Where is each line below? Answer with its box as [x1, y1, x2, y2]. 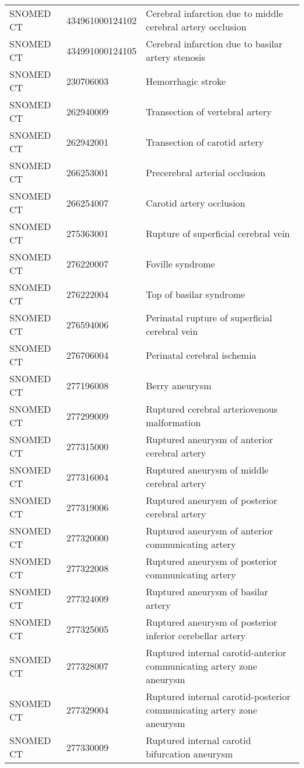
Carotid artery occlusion [146, 196, 246, 210]
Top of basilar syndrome [146, 287, 246, 301]
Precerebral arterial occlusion [146, 165, 265, 179]
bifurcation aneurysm [146, 747, 233, 760]
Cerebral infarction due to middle [146, 6, 283, 20]
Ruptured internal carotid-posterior [146, 690, 291, 703]
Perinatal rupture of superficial [146, 311, 272, 324]
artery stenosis [146, 50, 205, 64]
